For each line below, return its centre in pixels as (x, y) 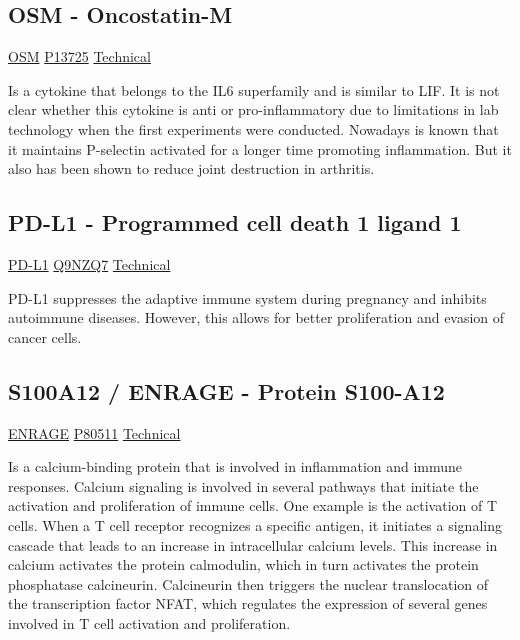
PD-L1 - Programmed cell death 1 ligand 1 (235, 222)
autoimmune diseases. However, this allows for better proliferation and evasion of (256, 317)
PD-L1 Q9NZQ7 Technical (89, 263)
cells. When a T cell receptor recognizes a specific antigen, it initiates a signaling (255, 524)
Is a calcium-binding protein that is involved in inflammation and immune (235, 466)
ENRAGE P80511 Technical (94, 432)
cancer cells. (45, 336)
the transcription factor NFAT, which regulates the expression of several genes (248, 603)
